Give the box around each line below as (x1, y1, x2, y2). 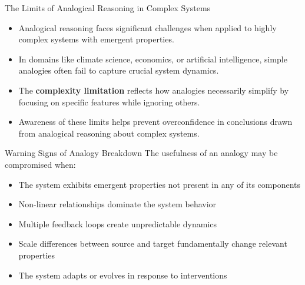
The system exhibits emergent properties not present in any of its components (18, 178, 301, 190)
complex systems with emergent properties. (18, 33, 174, 45)
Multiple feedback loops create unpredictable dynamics (18, 217, 217, 230)
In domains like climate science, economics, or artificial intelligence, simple (18, 52, 287, 65)
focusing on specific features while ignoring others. (18, 95, 200, 108)
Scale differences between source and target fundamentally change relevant (18, 237, 287, 250)
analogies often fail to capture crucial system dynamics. (18, 64, 219, 77)
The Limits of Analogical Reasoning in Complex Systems (5, 2, 211, 14)
